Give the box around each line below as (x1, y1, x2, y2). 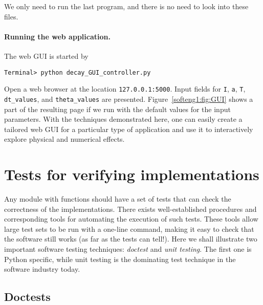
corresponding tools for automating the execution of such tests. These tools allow (4, 213, 258, 224)
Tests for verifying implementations (4, 164, 259, 185)
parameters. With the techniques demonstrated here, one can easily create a (4, 114, 243, 124)
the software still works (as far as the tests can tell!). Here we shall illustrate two (4, 233, 257, 244)
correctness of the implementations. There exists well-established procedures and (4, 203, 257, 214)
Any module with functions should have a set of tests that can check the (4, 193, 231, 204)
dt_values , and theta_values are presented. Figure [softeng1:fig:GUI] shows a (4, 93, 253, 104)
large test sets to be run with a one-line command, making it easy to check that (4, 223, 254, 234)
